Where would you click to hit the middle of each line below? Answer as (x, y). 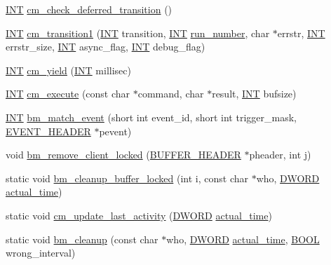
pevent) (115, 131)
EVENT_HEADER (48, 131)
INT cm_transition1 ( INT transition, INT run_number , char (138, 33)
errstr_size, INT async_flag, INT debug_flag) (106, 47)
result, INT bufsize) (254, 94)
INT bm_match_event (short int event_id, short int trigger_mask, (151, 117)
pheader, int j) (280, 155)
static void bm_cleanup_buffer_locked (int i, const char (127, 178)
